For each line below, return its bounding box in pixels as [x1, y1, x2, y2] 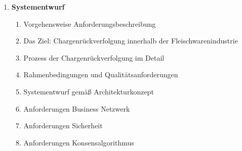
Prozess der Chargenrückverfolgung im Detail [23, 52, 165, 63]
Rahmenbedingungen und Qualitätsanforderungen [23, 69, 178, 80]
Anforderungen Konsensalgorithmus [23, 137, 134, 147]
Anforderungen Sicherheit [23, 120, 103, 131]
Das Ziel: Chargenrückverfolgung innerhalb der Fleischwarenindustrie [23, 35, 238, 46]
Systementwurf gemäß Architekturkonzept [23, 86, 154, 96]
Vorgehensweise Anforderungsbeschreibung [23, 18, 156, 29]
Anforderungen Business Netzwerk [23, 103, 130, 114]
